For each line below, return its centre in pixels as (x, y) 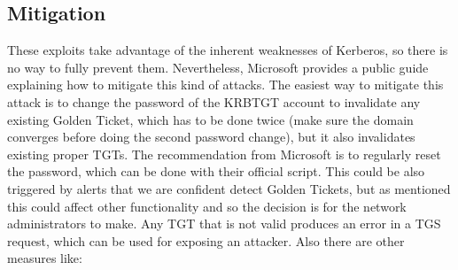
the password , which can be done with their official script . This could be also (216, 171)
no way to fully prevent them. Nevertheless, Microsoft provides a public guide (218, 67)
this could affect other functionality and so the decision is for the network (207, 206)
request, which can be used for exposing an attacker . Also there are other (206, 240)
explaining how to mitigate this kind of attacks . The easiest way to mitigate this (225, 85)
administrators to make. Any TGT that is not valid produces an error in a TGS (224, 224)
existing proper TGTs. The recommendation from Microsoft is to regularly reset (224, 154)
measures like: (45, 258)
